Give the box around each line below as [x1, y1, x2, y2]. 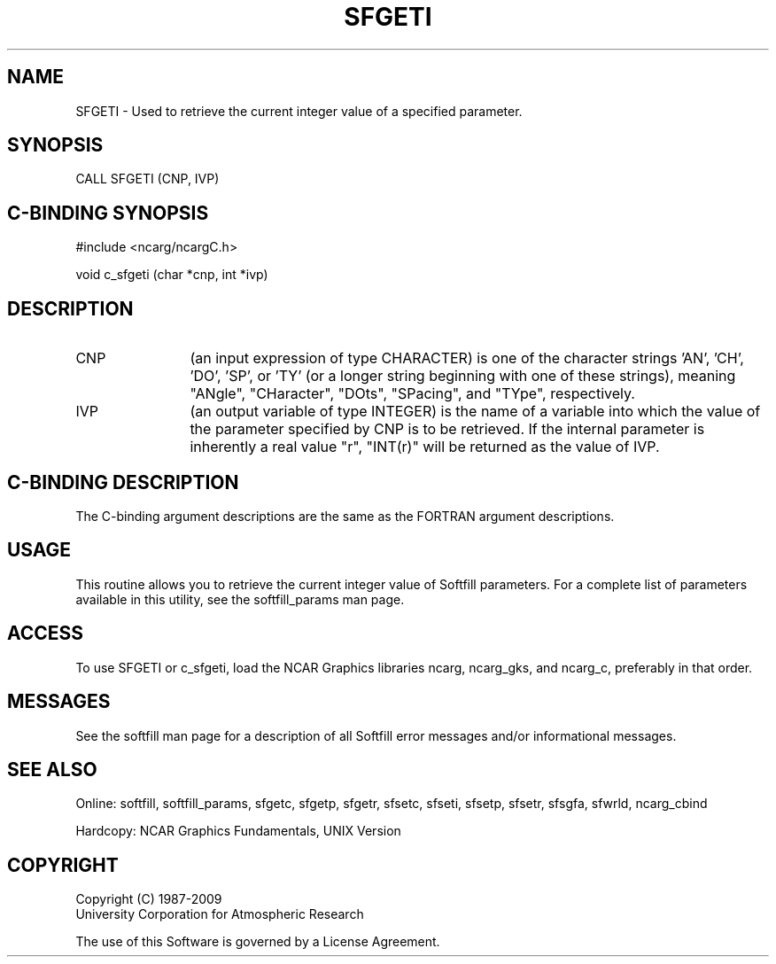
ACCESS [7, 622, 84, 645]
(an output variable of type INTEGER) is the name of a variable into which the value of [190, 402, 761, 421]
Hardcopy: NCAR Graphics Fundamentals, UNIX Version [75, 823, 401, 839]
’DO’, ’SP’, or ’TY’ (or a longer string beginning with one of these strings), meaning [190, 367, 736, 385]
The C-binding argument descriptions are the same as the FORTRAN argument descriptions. [75, 508, 615, 524]
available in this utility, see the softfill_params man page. [75, 591, 405, 607]
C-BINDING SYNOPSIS [7, 201, 209, 224]
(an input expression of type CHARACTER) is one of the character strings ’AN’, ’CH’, [190, 349, 744, 368]
